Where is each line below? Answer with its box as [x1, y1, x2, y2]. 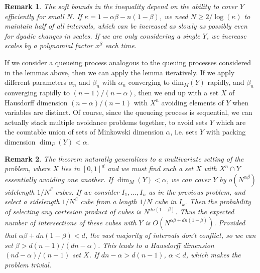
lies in [61, 163, 80, 174]
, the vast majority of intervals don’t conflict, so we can [85, 229, 256, 240]
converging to [128, 77, 170, 87]
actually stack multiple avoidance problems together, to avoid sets [5, 116, 208, 127]
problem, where [5, 163, 51, 174]
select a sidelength [5, 196, 60, 207]
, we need [159, 11, 188, 21]
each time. [105, 40, 137, 51]
